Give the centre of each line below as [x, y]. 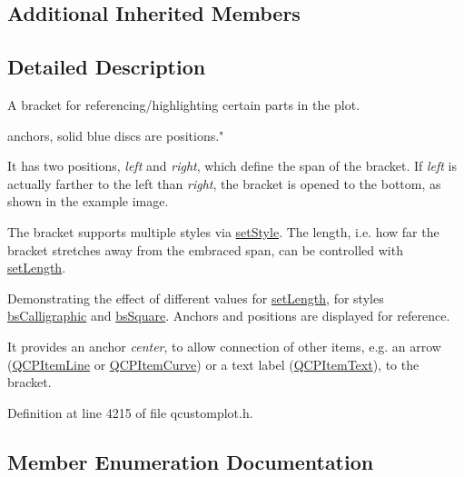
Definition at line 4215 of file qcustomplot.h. [130, 412]
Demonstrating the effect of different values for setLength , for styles [196, 298]
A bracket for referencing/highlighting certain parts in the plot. [184, 104]
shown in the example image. [88, 201]
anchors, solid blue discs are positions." [116, 135]
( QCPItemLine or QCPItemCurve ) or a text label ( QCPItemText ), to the [213, 364]
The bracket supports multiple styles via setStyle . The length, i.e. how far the [223, 231]
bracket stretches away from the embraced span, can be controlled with [205, 249]
